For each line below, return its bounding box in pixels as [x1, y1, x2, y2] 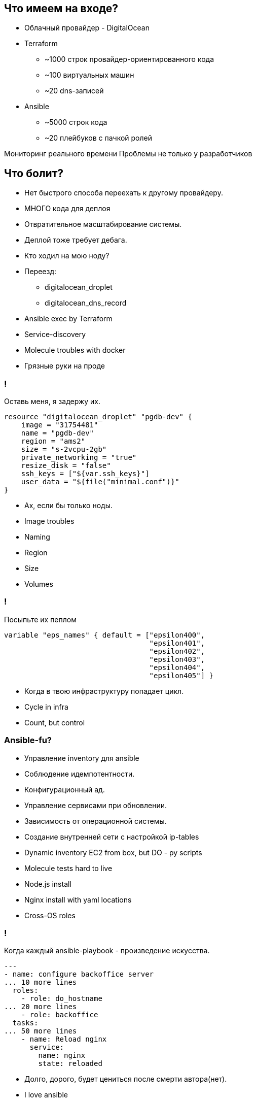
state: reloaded [38, 1059, 102, 1068]
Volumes [24, 580, 53, 589]
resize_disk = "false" [21, 461, 111, 470]
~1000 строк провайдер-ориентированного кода [45, 55, 214, 64]
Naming [24, 532, 50, 542]
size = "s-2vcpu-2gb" [21, 445, 107, 454]
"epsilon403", [149, 655, 205, 663]
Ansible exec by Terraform [24, 314, 113, 323]
